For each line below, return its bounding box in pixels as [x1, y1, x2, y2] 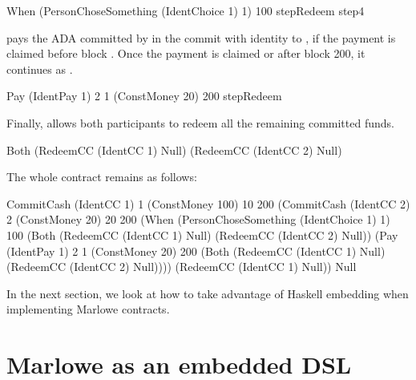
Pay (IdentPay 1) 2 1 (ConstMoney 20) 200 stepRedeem [6, 87, 282, 104]
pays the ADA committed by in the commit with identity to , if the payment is [6, 29, 396, 46]
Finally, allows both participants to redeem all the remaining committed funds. [6, 114, 394, 131]
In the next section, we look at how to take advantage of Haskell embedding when [6, 285, 409, 301]
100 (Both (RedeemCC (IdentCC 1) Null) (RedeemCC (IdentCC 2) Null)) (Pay [6, 226, 398, 243]
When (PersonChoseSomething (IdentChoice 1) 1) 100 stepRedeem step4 [6, 2, 365, 18]
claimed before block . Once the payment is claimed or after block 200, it [6, 45, 366, 62]
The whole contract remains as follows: [6, 168, 197, 185]
